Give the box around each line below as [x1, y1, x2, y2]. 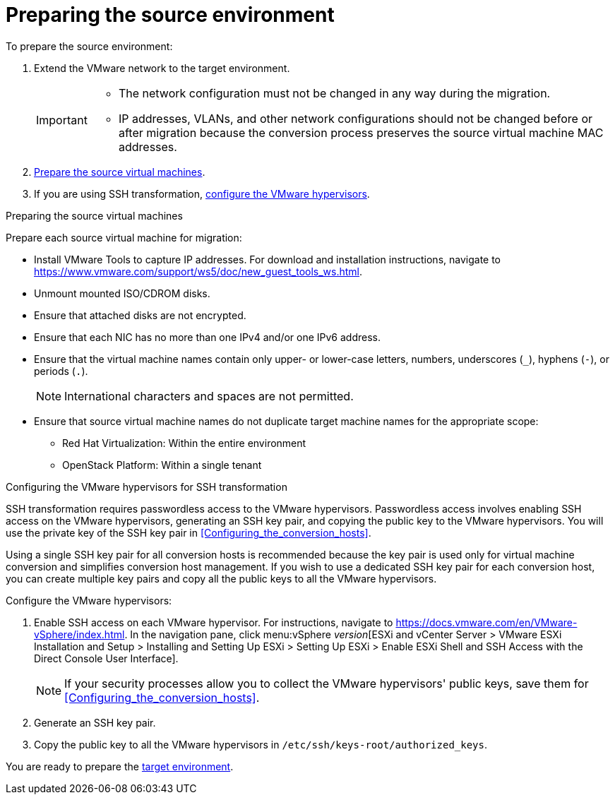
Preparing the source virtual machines [6, 209, 183, 222]
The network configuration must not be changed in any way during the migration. [118, 85, 551, 100]
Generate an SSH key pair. [34, 716, 156, 729]
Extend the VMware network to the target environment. [34, 61, 290, 74]
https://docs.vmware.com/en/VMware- [395, 616, 578, 628]
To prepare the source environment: [6, 40, 173, 52]
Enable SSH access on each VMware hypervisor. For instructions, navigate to [34, 616, 393, 628]
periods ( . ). [34, 364, 88, 377]
